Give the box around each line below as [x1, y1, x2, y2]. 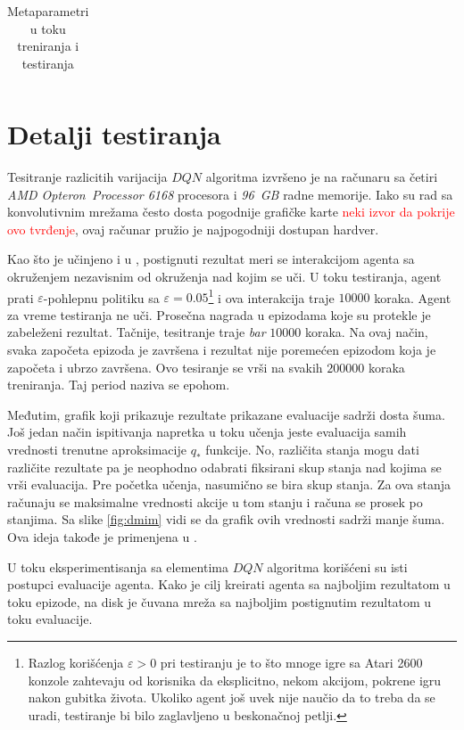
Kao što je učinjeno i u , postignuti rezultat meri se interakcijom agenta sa [7, 250, 415, 268]
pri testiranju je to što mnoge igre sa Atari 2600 [160, 652, 423, 671]
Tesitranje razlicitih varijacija [7, 168, 168, 185]
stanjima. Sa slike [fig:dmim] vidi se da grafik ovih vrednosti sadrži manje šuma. [7, 510, 445, 529]
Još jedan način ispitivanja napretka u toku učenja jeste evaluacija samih [7, 422, 407, 441]
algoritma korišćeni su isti [267, 557, 408, 576]
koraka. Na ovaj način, [304, 323, 428, 341]
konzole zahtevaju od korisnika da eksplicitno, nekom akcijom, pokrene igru [28, 670, 442, 689]
